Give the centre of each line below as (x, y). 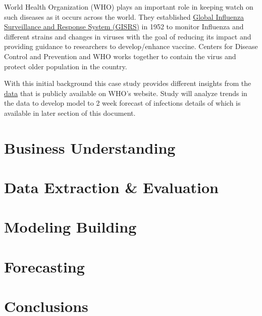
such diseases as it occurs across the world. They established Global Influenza (124, 16)
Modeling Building (70, 227)
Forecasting (44, 266)
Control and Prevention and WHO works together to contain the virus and (120, 56)
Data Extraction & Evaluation (112, 187)
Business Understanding (90, 147)
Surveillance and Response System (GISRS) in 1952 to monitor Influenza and (124, 27)
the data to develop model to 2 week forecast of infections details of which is (122, 103)
